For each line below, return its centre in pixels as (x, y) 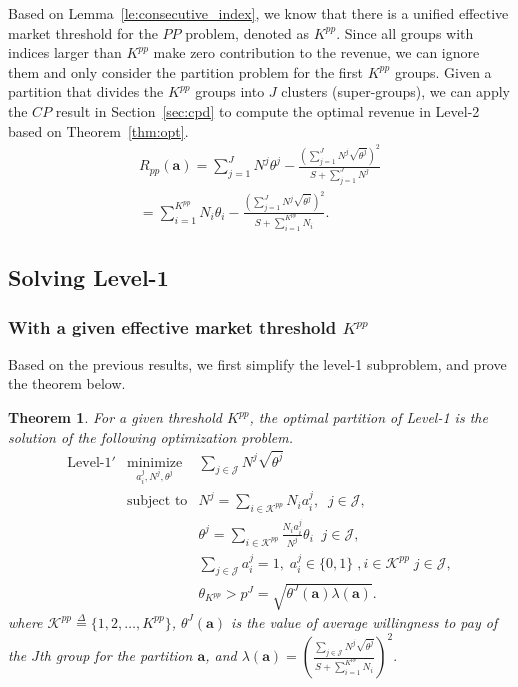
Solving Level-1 (88, 277)
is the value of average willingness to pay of (364, 621)
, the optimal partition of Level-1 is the (368, 417)
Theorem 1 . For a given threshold (115, 417)
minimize (155, 462)
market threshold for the (83, 32)
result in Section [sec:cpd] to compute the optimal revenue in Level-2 (267, 110)
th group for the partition (116, 655)
